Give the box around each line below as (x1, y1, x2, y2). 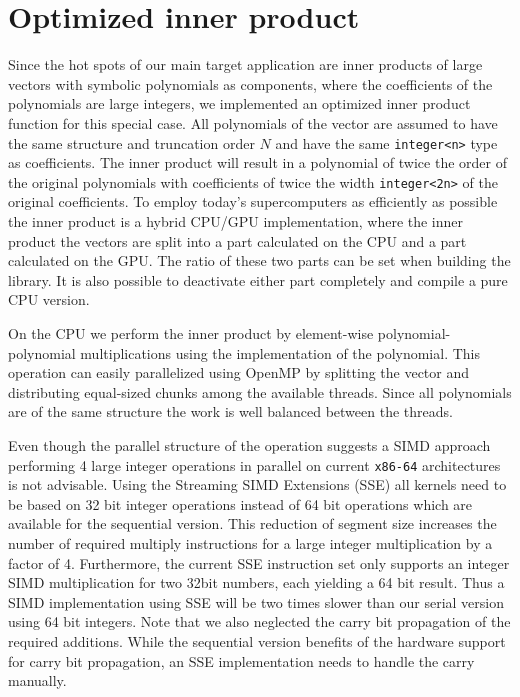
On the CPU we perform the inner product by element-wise (8, 322, 374, 343)
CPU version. (8, 289, 90, 310)
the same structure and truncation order (8, 132, 255, 153)
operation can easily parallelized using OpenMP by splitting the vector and (8, 362, 470, 383)
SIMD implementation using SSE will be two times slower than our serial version (8, 591, 504, 612)
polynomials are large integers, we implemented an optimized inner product (8, 93, 471, 114)
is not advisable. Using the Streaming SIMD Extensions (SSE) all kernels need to (8, 474, 507, 495)
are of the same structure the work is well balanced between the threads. (8, 401, 453, 422)
